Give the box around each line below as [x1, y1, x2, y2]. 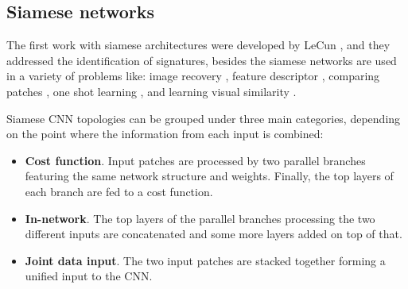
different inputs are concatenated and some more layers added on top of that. [25, 225, 402, 242]
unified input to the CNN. [25, 268, 153, 284]
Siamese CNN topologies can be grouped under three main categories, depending [6, 110, 401, 126]
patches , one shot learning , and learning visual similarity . [6, 83, 297, 99]
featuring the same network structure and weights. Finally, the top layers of [25, 168, 394, 184]
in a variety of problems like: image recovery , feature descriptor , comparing [6, 67, 380, 84]
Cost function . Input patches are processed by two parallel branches [25, 152, 366, 168]
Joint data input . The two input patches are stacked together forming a [25, 252, 386, 268]
